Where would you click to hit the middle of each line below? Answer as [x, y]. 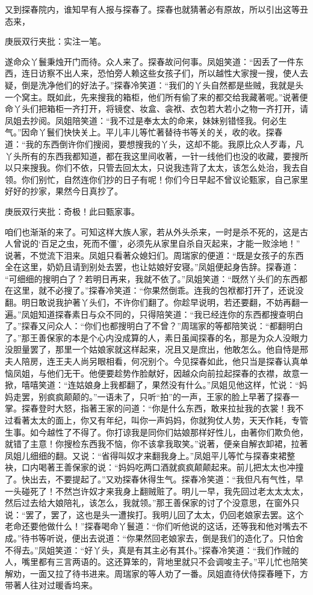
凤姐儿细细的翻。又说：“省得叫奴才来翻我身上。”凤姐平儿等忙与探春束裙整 [150, 455]
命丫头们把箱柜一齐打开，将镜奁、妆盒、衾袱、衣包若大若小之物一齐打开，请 [156, 109]
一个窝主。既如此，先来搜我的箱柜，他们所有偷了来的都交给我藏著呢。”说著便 [156, 97]
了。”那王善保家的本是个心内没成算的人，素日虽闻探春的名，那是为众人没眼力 [156, 337]
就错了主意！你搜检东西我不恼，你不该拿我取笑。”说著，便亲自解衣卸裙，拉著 [156, 444]
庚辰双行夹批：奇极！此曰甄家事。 [72, 211]
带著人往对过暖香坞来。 [51, 585]
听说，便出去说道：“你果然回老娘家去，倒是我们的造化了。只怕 [171, 538]
